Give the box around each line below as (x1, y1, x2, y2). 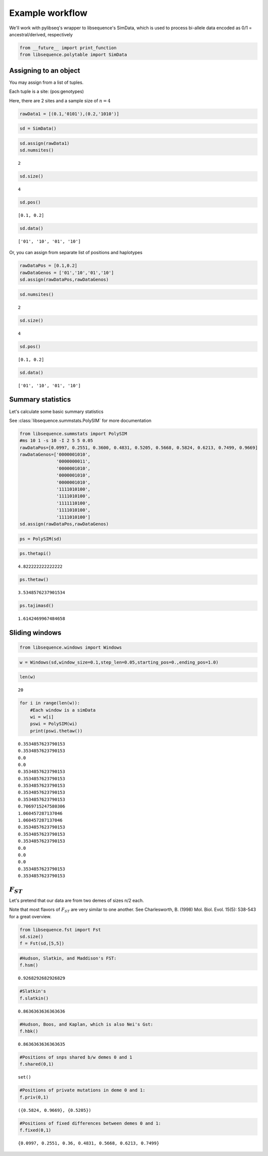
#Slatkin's (19, 988, 46, 994)
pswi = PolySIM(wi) (30, 721, 78, 727)
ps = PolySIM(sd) (19, 536, 62, 542)
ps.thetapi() (19, 551, 52, 556)
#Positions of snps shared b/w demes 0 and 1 (19, 1055, 133, 1060)
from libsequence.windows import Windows (19, 645, 122, 650)
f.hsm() (19, 962, 38, 968)
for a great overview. (9, 913, 52, 919)
